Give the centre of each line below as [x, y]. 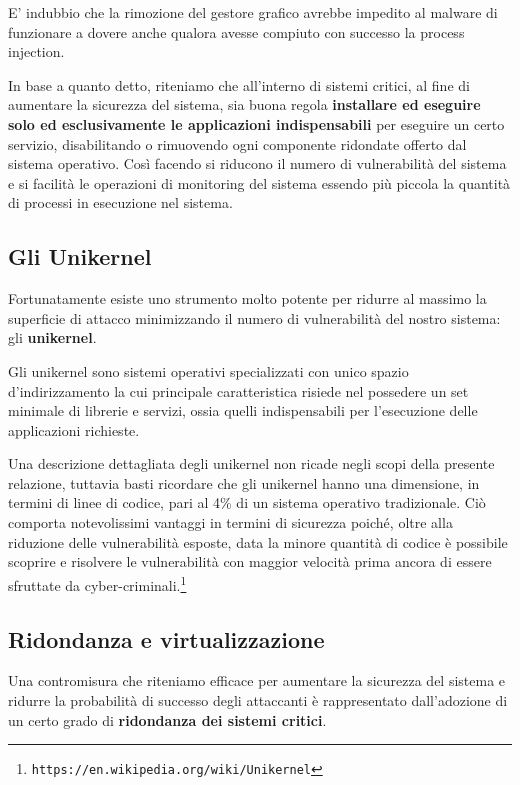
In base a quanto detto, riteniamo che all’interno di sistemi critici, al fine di [239, 84]
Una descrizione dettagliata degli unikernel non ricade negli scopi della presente [251, 463]
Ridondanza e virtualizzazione [166, 638]
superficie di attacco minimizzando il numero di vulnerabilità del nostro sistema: [254, 317]
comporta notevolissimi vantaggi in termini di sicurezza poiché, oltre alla [230, 522]
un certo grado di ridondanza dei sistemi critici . [167, 719]
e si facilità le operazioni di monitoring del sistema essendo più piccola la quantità [259, 182]
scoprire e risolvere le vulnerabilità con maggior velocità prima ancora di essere [250, 561]
